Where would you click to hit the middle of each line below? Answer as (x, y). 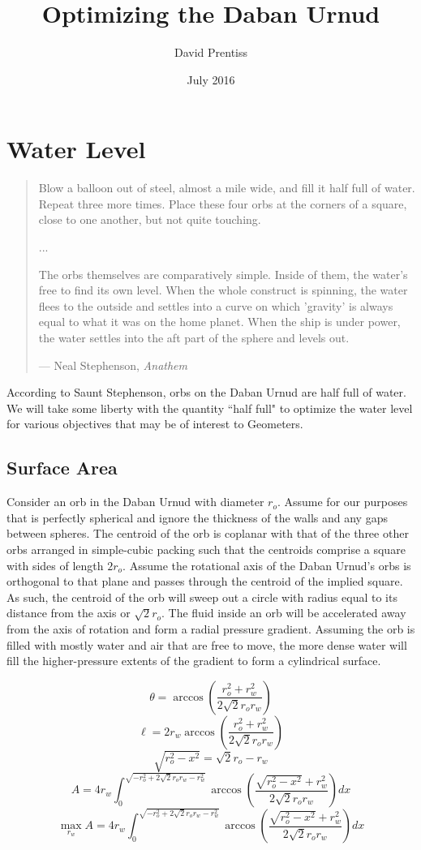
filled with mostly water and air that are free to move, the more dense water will (207, 644)
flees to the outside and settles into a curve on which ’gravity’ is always (216, 305)
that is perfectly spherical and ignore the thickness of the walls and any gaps (197, 517)
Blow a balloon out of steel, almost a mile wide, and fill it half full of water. (227, 188)
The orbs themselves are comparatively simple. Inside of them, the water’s (223, 274)
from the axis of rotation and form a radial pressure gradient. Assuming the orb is (211, 628)
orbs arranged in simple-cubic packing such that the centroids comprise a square (206, 549)
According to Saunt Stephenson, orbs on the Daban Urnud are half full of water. (206, 392)
